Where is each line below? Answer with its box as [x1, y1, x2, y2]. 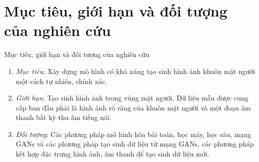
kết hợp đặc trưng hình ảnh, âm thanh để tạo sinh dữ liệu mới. [15, 148, 209, 159]
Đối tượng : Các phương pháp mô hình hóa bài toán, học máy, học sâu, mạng [15, 128, 251, 139]
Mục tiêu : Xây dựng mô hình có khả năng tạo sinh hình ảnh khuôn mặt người [15, 65, 255, 76]
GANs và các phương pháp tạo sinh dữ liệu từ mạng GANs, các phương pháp [15, 138, 254, 149]
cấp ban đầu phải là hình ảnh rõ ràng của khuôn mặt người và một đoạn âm [15, 102, 251, 112]
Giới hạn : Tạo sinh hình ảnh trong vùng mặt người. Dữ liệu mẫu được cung [15, 92, 248, 103]
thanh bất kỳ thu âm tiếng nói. [15, 112, 111, 122]
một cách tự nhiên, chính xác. [15, 75, 107, 86]
